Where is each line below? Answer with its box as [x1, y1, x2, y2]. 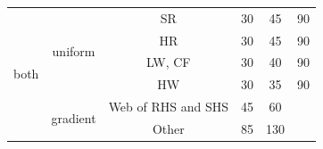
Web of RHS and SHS [108, 97, 229, 116]
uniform [52, 42, 95, 61]
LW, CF [146, 53, 191, 71]
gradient [51, 108, 96, 127]
